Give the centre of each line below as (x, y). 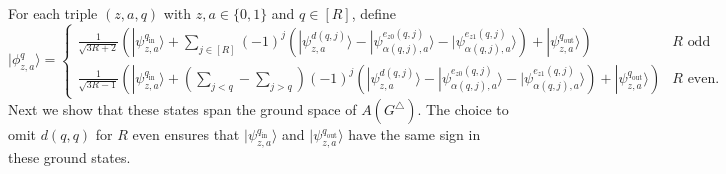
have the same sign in (414, 134)
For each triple (53, 13)
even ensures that (186, 134)
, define (374, 13)
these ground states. (69, 156)
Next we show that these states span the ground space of (182, 109)
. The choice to (463, 109)
